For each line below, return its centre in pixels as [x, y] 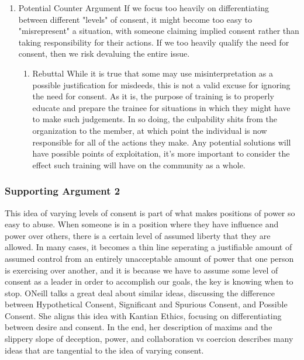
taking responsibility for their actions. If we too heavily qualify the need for [154, 42]
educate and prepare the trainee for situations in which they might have [161, 107]
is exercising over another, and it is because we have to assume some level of [141, 270]
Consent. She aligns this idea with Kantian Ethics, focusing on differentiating [143, 315]
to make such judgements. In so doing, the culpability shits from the [155, 119]
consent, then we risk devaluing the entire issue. [104, 53]
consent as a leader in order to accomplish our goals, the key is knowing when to [149, 281]
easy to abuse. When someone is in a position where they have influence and [142, 224]
